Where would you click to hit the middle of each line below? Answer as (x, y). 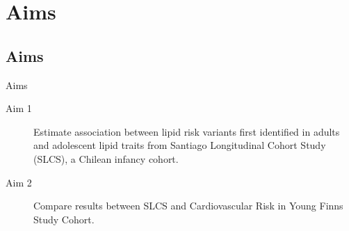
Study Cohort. (64, 219)
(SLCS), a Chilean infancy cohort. (106, 158)
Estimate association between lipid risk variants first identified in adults (187, 131)
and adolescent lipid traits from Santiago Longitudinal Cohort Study (180, 145)
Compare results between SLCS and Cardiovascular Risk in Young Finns (188, 206)
